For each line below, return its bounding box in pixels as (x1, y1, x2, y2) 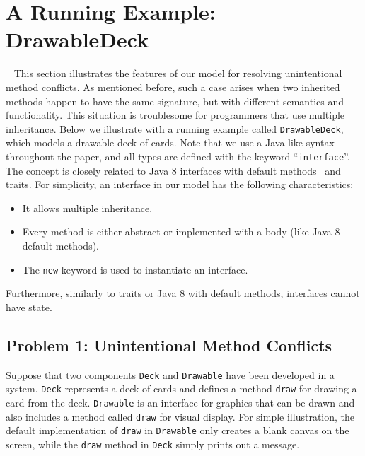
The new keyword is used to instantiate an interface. (22, 262, 248, 276)
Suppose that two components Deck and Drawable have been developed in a (6, 367, 335, 382)
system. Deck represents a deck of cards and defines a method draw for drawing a (6, 381, 357, 396)
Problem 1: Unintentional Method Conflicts (6, 334, 332, 356)
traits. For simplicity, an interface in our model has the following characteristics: (6, 177, 354, 192)
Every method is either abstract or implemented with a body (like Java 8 (22, 224, 340, 239)
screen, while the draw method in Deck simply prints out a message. (6, 436, 300, 451)
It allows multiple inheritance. (22, 200, 153, 215)
